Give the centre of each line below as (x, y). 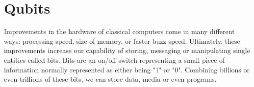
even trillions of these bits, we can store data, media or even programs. (110, 79)
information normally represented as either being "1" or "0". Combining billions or (127, 69)
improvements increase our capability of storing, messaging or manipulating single (127, 50)
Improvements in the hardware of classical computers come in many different (119, 31)
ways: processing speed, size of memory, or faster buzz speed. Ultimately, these (122, 41)
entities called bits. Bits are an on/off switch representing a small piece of (114, 60)
